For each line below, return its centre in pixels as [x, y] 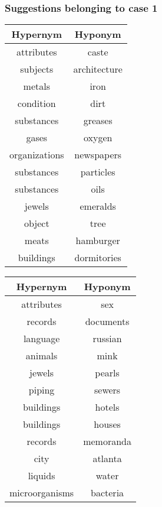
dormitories [98, 258]
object [37, 223]
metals [37, 86]
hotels [107, 407]
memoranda [107, 441]
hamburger [98, 240]
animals [42, 356]
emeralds [98, 206]
